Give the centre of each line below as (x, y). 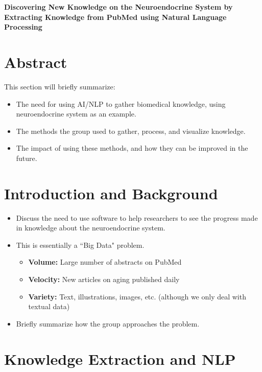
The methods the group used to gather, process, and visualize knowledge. (131, 131)
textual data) (49, 306)
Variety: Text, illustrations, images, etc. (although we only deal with (137, 296)
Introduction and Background (111, 193)
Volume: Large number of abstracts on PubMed (105, 262)
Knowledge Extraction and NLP (120, 358)
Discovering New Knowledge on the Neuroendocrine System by (118, 7)
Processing (23, 27)
